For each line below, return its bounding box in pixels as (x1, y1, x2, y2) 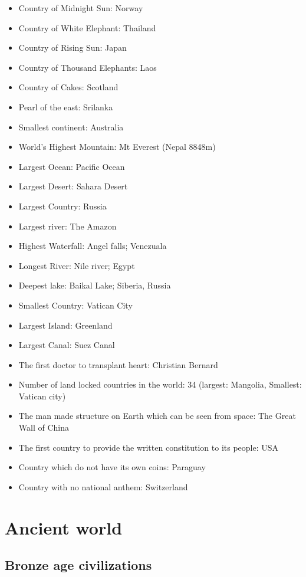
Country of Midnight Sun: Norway (18, 2, 143, 14)
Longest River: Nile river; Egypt (18, 259, 135, 271)
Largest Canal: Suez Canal (18, 339, 115, 351)
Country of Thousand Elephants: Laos (18, 61, 157, 73)
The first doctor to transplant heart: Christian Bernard (18, 358, 218, 371)
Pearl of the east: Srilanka (18, 100, 113, 113)
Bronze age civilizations (5, 556, 152, 574)
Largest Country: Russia (18, 199, 107, 212)
